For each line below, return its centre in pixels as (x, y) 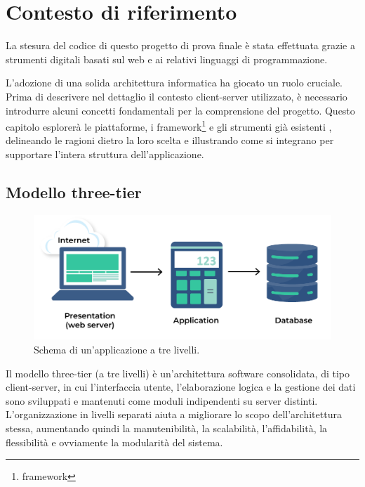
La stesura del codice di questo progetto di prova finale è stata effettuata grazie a (180, 45)
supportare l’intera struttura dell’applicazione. (105, 154)
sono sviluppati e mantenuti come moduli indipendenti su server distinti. (162, 400)
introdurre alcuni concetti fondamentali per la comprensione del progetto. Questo (180, 110)
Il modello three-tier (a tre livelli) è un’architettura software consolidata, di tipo (178, 373)
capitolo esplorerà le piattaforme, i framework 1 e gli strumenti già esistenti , (169, 125)
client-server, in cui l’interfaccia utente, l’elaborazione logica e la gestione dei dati (181, 387)
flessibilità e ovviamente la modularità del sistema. (114, 442)
